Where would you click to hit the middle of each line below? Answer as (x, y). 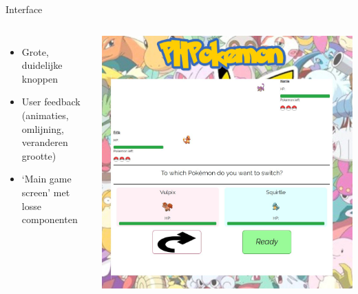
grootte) (39, 155)
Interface (24, 9)
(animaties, (45, 115)
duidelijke (42, 65)
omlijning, (43, 128)
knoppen (40, 78)
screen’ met (46, 192)
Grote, (35, 51)
